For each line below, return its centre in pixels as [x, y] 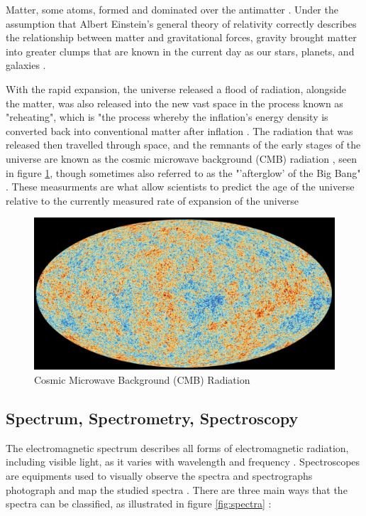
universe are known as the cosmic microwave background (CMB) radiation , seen [181, 158]
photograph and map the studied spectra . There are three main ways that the [177, 489]
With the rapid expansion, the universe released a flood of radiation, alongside [176, 88]
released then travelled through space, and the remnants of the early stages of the [183, 145]
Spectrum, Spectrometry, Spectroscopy [152, 418]
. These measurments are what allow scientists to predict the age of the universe [180, 187]
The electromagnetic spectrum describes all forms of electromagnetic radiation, [177, 447]
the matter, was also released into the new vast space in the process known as [174, 103]
